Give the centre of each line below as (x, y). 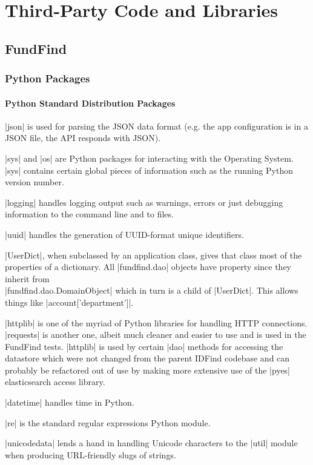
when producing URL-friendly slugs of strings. (91, 454)
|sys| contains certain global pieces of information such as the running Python (149, 170)
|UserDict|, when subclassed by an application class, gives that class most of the (153, 255)
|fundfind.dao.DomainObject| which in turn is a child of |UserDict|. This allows (152, 290)
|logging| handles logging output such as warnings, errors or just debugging (144, 202)
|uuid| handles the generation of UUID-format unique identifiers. (124, 234)
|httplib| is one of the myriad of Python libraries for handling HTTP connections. (156, 322)
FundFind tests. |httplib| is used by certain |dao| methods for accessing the (144, 346)
